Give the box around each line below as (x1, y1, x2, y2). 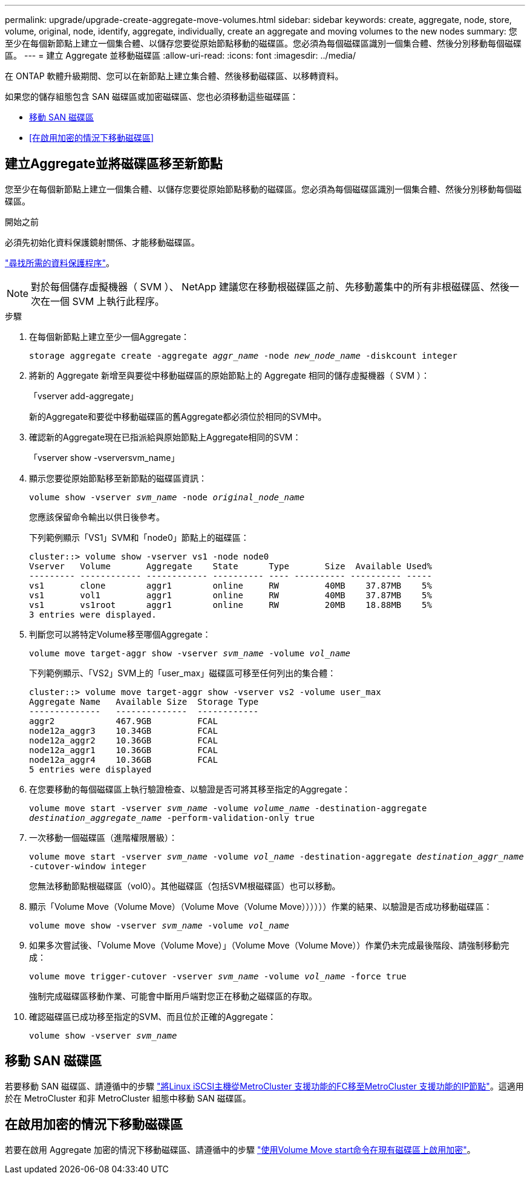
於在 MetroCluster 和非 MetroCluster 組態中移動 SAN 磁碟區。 (5, 1092, 251, 1103)
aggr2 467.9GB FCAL (29, 716, 218, 726)
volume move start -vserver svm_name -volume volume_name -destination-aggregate (29, 803, 427, 813)
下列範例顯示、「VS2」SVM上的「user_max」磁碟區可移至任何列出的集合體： (29, 667, 336, 678)
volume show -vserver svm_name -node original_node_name (29, 492, 305, 502)
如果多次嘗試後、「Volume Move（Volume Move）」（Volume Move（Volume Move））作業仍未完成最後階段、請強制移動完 (29, 939, 509, 950)
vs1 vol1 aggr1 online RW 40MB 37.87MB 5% (29, 590, 432, 600)
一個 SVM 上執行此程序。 (50, 295, 165, 307)
